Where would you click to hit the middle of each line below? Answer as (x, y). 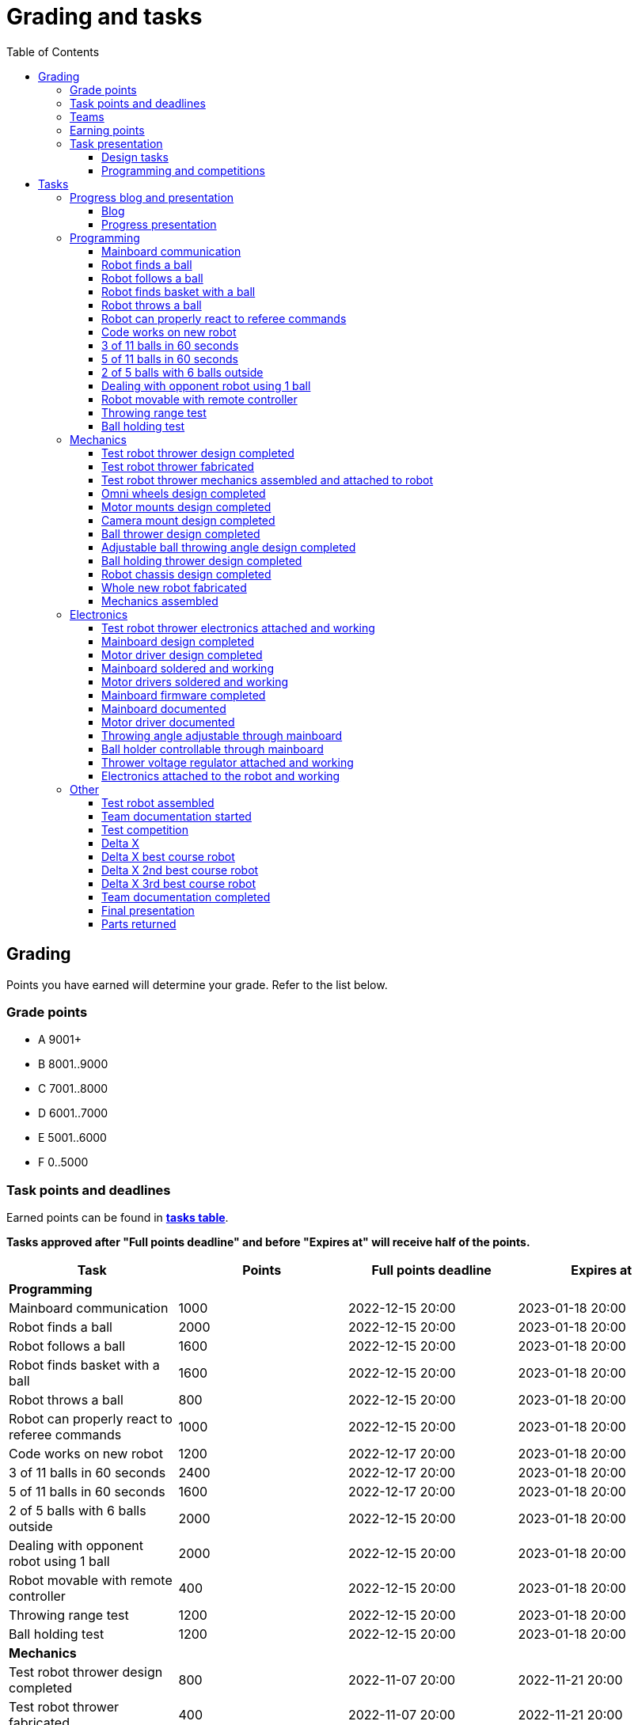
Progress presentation (159, 224)
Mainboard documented (164, 708)
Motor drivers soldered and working (195, 681)
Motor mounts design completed (186, 506)
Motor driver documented (168, 722)
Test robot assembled (158, 802)
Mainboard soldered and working (188, 668)
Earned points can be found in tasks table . (118, 1218)
